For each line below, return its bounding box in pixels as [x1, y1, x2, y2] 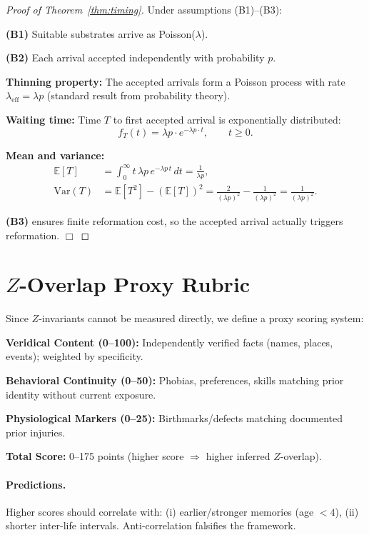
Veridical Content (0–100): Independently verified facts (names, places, [6, 334, 333, 349]
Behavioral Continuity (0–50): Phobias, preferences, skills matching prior [6, 373, 344, 388]
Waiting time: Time [6, 111, 101, 126]
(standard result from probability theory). [46, 88, 231, 103]
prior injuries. [6, 424, 66, 439]
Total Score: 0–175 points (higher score [6, 449, 184, 464]
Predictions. [6, 476, 66, 491]
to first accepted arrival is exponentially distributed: [113, 111, 341, 126]
